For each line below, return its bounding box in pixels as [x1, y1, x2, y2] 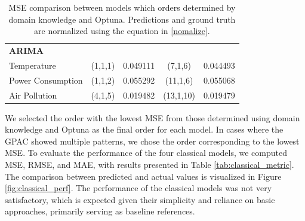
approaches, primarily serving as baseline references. [5, 205, 195, 217]
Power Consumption [9, 73, 83, 86]
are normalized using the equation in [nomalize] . [34, 24, 210, 37]
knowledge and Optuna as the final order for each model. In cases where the [5, 123, 284, 136]
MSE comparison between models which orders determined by [8, 1, 236, 13]
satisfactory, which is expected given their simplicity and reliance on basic [5, 193, 275, 205]
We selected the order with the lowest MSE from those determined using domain [5, 111, 300, 124]
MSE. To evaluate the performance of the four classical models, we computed [5, 146, 288, 159]
